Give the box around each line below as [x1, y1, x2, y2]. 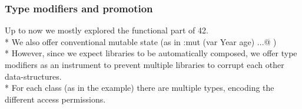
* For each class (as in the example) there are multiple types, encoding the [5, 81, 274, 94]
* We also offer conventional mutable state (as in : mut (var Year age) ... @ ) [5, 35, 277, 47]
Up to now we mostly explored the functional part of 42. [5, 24, 208, 36]
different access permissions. [5, 93, 106, 105]
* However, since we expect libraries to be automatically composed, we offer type [5, 47, 297, 59]
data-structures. [5, 70, 62, 82]
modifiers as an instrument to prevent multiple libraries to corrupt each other [5, 59, 284, 70]
